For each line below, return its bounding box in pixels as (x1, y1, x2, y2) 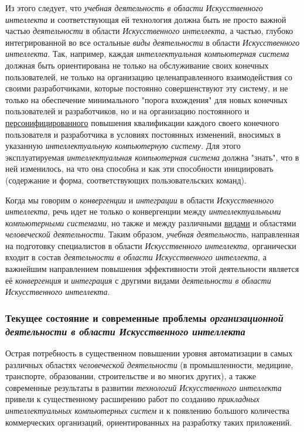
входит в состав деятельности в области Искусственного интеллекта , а (5, 251, 267, 263)
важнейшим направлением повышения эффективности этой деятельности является (5, 263, 299, 275)
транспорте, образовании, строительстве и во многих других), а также (5, 370, 256, 382)
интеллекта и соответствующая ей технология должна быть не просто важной (5, 13, 286, 25)
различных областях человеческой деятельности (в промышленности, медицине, (5, 358, 293, 370)
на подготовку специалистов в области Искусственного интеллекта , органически (5, 239, 296, 251)
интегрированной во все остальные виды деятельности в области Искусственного (5, 36, 300, 48)
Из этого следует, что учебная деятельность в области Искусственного (5, 2, 263, 13)
